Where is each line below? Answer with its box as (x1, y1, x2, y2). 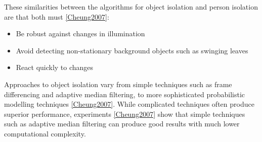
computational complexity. (4, 128, 86, 138)
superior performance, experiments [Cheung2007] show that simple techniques (4, 108, 245, 119)
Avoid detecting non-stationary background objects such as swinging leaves (16, 45, 248, 55)
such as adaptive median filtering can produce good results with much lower (4, 118, 240, 129)
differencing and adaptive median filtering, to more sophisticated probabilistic (4, 89, 245, 99)
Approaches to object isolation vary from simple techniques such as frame (4, 79, 232, 89)
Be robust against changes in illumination (16, 28, 145, 39)
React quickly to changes (16, 62, 94, 73)
